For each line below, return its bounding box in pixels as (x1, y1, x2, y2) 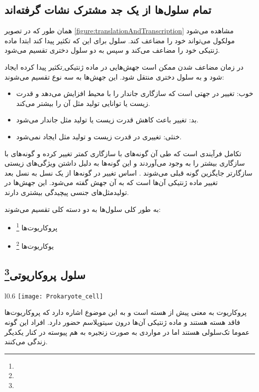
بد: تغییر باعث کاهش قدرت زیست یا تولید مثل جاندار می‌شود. (16, 114, 199, 125)
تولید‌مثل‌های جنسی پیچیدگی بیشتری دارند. (4, 187, 129, 197)
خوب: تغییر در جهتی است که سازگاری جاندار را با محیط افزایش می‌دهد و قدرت (16, 88, 254, 98)
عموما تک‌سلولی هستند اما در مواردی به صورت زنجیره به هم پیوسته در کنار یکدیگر (4, 326, 250, 337)
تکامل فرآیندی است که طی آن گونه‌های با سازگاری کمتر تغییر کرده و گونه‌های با (4, 148, 242, 158)
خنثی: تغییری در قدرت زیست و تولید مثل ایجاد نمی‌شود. (16, 131, 182, 141)
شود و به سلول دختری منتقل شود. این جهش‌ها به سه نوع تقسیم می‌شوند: (4, 71, 224, 82)
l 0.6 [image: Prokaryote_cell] (4, 290, 103, 300)
